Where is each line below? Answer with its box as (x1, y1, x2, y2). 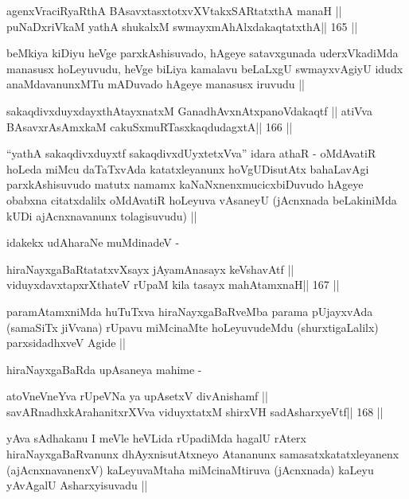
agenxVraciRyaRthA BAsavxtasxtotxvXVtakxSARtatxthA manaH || (6, 2, 342, 18)
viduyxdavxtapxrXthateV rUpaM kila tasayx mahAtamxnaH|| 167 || (6, 276, 340, 293)
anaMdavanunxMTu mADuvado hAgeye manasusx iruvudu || (6, 76, 305, 92)
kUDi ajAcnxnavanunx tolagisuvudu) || (6, 207, 197, 224)
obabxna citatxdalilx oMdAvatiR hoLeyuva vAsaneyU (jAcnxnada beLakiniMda (6, 191, 397, 208)
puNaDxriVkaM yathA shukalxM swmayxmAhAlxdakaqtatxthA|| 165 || (6, 18, 358, 34)
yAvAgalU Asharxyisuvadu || (6, 477, 148, 493)
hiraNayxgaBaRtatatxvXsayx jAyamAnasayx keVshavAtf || (6, 260, 294, 277)
